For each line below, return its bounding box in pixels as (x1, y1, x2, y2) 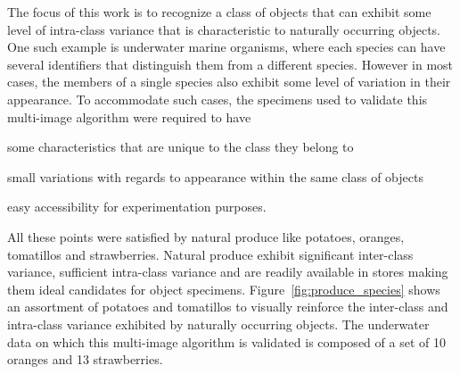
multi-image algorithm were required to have (7, 107, 251, 126)
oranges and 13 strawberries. (7, 350, 163, 369)
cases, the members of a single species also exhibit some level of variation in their (7, 72, 451, 91)
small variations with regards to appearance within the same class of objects (7, 167, 423, 186)
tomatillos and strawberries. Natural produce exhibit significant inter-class (7, 245, 414, 263)
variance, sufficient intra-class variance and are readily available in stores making (7, 262, 448, 281)
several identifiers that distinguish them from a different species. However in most (7, 54, 454, 73)
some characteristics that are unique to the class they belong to (7, 137, 354, 156)
